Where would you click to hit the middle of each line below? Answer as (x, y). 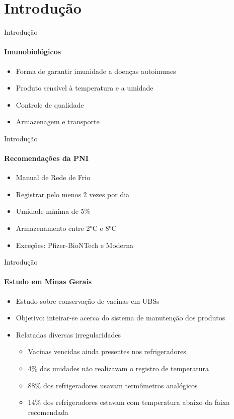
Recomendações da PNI (46, 158)
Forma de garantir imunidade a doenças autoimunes (96, 71)
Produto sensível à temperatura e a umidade (85, 88)
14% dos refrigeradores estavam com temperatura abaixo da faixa (129, 402)
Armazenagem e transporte (58, 121)
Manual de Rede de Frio (53, 177)
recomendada (48, 412)
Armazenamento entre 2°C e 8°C (66, 228)
